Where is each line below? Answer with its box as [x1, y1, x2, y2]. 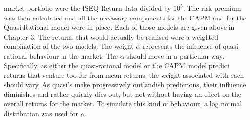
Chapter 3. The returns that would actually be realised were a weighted [4, 31, 218, 41]
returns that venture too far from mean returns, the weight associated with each [4, 70, 244, 80]
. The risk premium [183, 3, 241, 13]
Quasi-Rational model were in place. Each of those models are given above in [4, 22, 235, 32]
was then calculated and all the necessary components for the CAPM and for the [4, 12, 247, 22]
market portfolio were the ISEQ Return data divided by [4, 3, 171, 13]
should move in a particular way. [126, 50, 225, 60]
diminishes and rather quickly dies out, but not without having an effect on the [4, 89, 242, 99]
